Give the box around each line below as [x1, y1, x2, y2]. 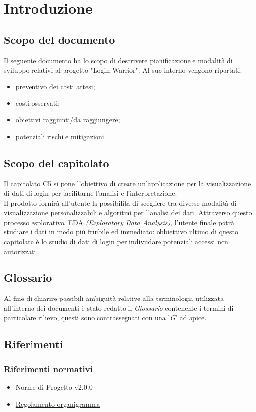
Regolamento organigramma [15, 398, 100, 409]
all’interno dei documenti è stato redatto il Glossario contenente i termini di [4, 302, 234, 313]
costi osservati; [15, 98, 60, 108]
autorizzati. [4, 246, 38, 256]
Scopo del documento [4, 32, 115, 47]
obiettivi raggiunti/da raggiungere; [15, 114, 120, 124]
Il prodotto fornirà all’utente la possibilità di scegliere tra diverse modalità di [4, 197, 237, 208]
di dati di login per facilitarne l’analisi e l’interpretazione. [4, 187, 177, 198]
